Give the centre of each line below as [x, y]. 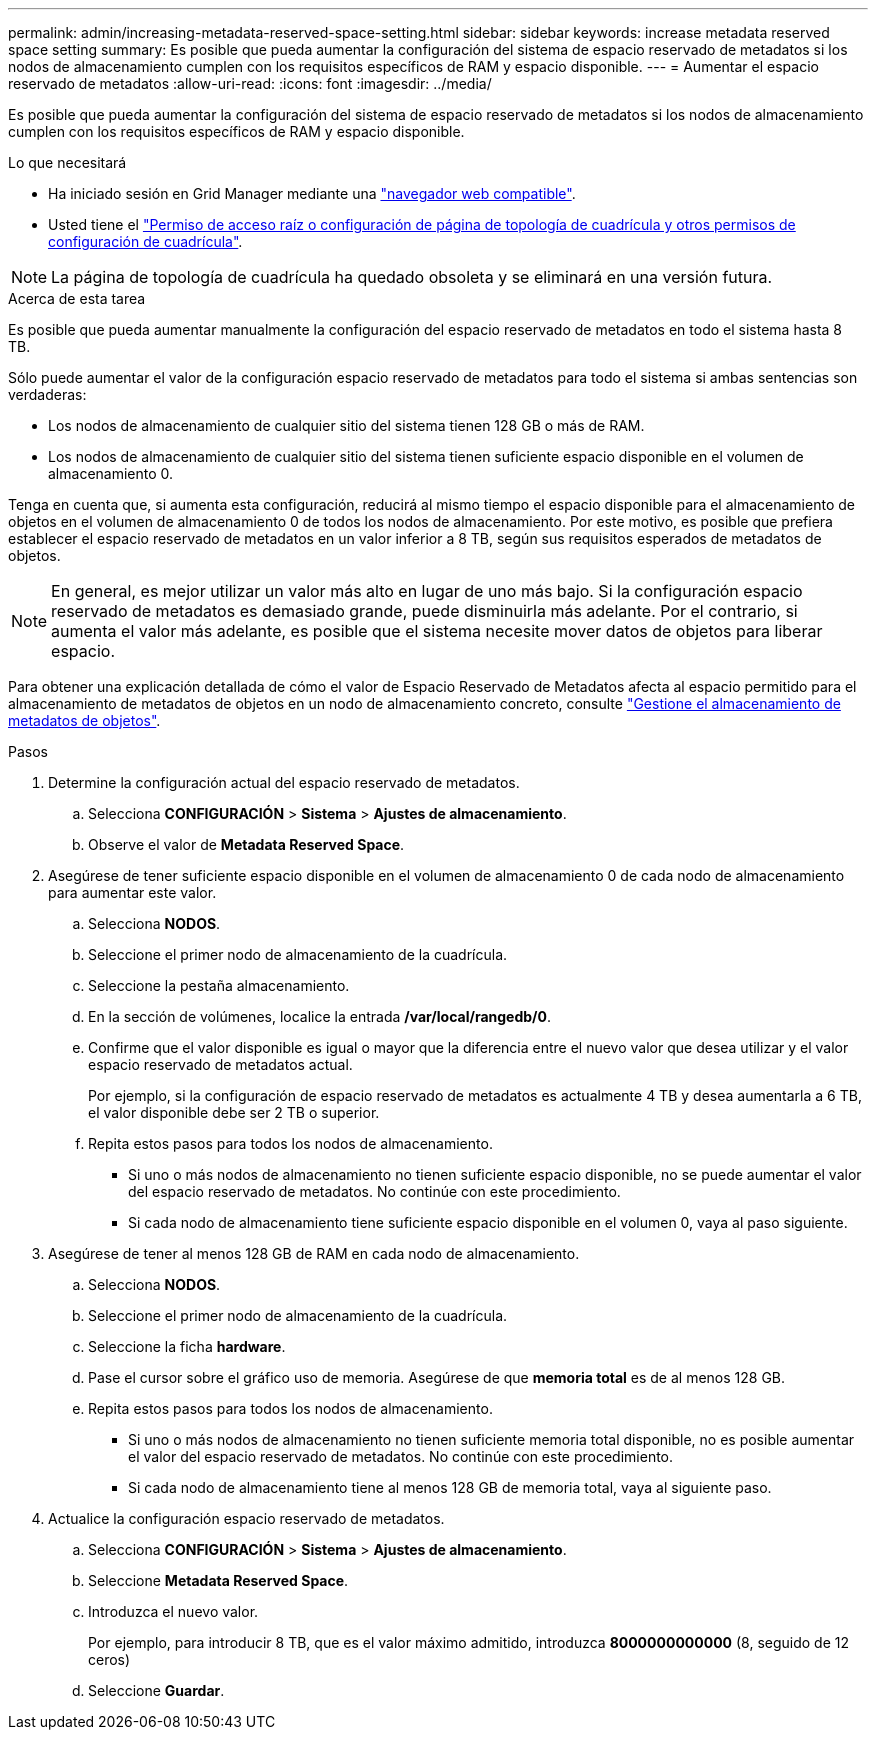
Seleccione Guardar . [156, 1690]
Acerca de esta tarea [77, 298]
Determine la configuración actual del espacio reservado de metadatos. [284, 782]
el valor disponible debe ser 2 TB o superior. [234, 1112]
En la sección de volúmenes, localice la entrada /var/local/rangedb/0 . [320, 1016]
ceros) [109, 1659]
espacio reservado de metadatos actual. [220, 1064]
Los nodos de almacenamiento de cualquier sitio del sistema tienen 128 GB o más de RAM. [346, 425]
